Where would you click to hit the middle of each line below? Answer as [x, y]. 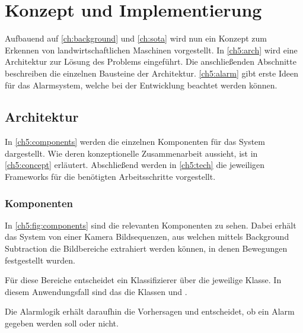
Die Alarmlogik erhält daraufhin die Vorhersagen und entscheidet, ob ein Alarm [150, 311]
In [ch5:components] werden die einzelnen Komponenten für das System [135, 142]
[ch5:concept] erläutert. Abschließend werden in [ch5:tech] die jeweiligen [135, 165]
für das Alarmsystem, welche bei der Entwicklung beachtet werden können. [141, 85]
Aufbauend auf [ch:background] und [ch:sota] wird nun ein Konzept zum [136, 38]
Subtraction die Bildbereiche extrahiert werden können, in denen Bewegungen [146, 248]
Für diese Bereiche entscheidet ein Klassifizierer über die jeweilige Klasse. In [143, 280]
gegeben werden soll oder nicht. [62, 323]
